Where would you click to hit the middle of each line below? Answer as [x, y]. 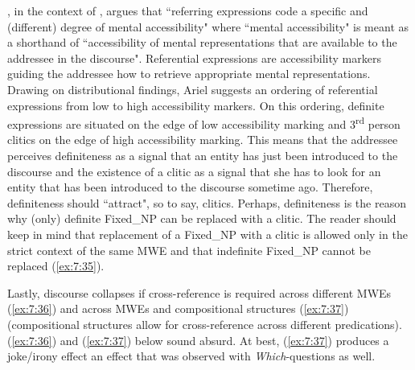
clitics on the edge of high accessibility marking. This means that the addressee [203, 140]
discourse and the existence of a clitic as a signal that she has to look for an [194, 171]
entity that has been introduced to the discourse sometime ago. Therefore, [190, 187]
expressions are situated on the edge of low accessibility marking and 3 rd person [204, 123]
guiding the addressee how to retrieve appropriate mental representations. [189, 74]
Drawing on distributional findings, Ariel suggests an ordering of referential [193, 89]
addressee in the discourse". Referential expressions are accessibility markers [194, 58]
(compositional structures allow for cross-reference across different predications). [205, 324]
